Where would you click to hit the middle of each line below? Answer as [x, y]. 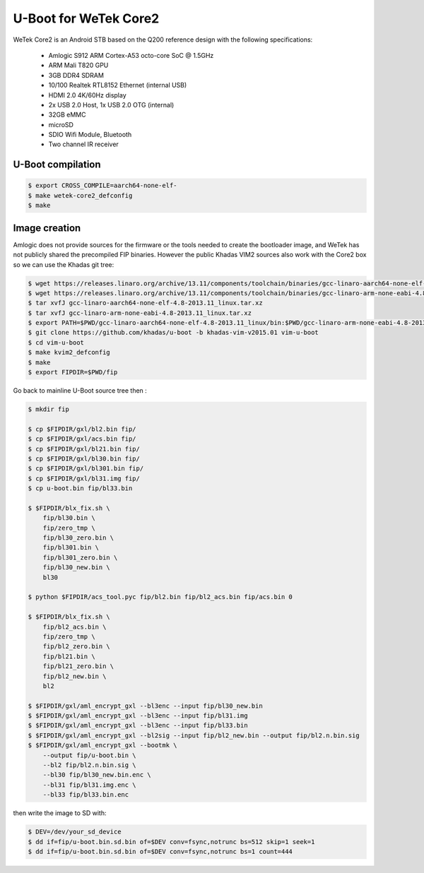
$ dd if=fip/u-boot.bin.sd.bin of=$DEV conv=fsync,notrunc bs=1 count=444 [160, 851]
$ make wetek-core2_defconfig [80, 195]
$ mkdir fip [49, 409]
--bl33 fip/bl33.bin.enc [86, 795]
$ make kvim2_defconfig [69, 352]
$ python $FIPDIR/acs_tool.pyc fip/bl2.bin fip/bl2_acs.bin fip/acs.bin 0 [160, 597]
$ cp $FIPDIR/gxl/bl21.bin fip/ [84, 449]
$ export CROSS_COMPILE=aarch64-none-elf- [102, 186]
